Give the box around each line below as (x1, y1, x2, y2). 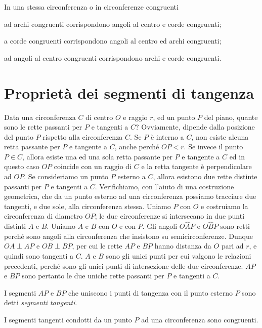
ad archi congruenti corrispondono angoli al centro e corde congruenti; (4, 18, 222, 29)
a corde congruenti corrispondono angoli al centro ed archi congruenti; (4, 35, 222, 46)
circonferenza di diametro (4, 211, 83, 221)
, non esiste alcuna (191, 131, 249, 142)
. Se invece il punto (184, 141, 243, 152)
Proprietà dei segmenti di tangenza (4, 82, 254, 103)
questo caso (4, 161, 39, 172)
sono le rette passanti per (4, 121, 82, 132)
